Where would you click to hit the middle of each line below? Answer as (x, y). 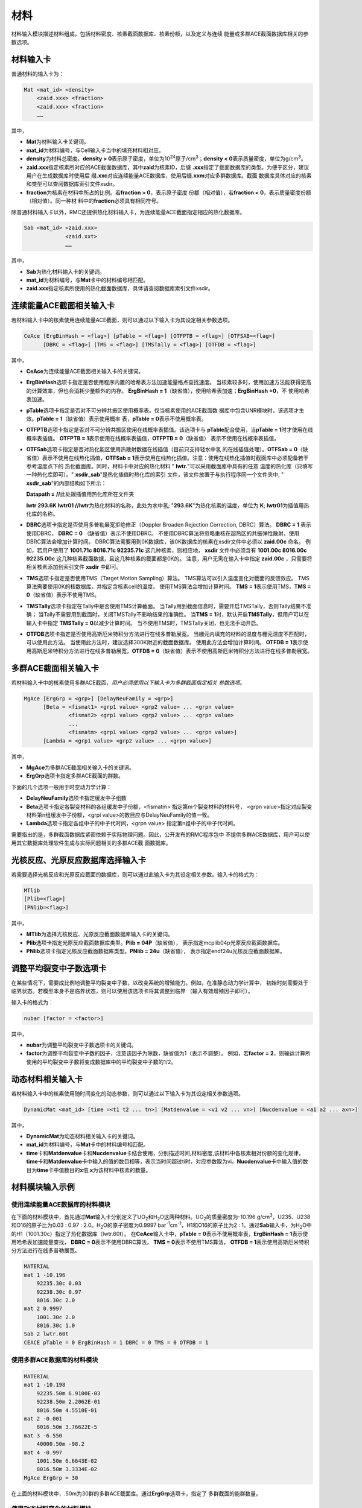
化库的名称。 (42, 513)
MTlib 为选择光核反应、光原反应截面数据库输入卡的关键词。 (100, 934)
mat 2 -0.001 (43, 1418)
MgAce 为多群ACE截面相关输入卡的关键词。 (81, 768)
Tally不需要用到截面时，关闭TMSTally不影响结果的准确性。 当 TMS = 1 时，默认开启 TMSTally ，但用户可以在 (176, 615)
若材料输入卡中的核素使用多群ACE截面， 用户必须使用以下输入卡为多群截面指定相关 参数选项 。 (128, 682)
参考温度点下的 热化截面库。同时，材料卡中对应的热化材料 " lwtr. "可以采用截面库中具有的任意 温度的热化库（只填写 (170, 466)
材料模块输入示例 (43, 1187)
